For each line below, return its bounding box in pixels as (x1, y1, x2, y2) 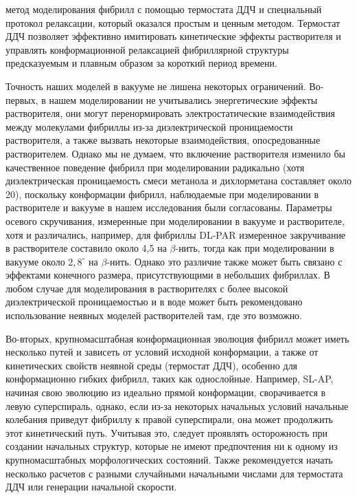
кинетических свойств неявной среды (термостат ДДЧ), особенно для (5, 358, 298, 372)
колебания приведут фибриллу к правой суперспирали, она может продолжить (5, 412, 333, 426)
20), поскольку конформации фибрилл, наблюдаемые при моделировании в (5, 186, 319, 201)
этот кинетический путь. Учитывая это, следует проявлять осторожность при (5, 425, 328, 440)
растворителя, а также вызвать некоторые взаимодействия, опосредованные (5, 133, 321, 147)
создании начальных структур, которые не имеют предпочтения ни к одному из (5, 439, 338, 453)
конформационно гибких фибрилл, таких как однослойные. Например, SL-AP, (5, 371, 334, 386)
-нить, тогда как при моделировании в (175, 241, 334, 255)
